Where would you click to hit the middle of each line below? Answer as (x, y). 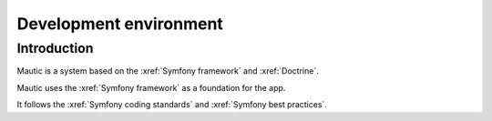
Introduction (55, 48)
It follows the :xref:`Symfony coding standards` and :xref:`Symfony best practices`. (172, 105)
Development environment (120, 24)
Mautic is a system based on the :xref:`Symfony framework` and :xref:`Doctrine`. (168, 71)
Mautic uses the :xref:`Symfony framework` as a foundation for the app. (151, 87)
